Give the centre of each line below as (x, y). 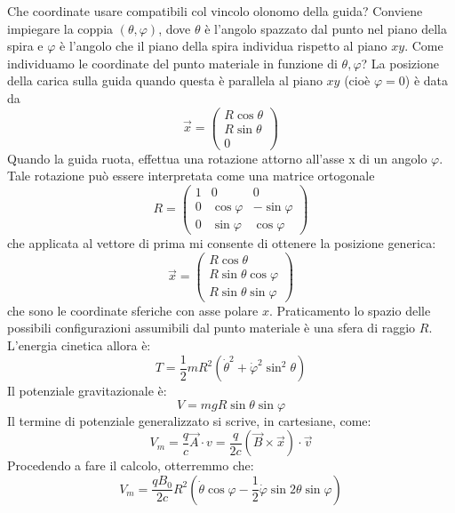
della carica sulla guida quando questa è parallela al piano (165, 80)
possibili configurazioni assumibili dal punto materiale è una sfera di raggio (212, 328)
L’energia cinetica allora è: (79, 345)
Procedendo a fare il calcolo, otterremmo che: (131, 465)
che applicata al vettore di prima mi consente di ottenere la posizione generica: (222, 243)
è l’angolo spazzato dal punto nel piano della (326, 28)
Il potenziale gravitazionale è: (87, 391)
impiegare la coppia (60, 28)
